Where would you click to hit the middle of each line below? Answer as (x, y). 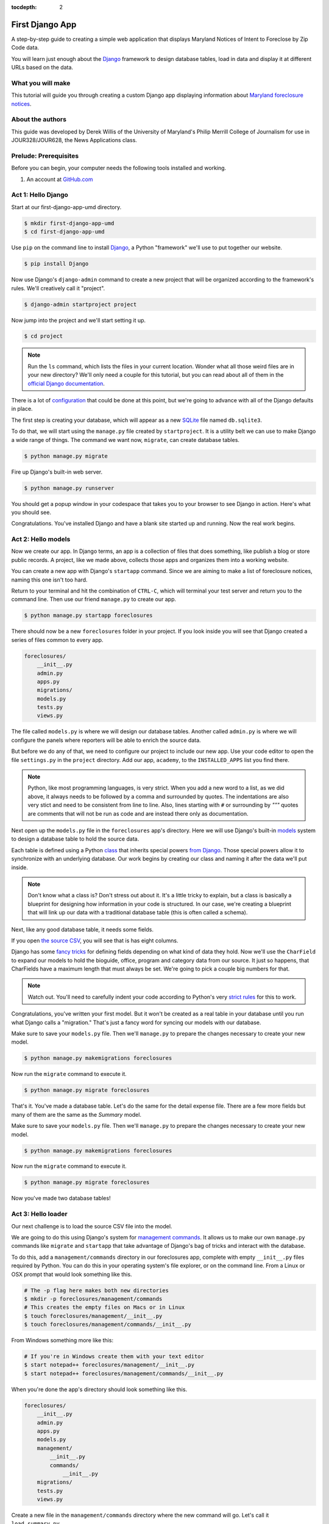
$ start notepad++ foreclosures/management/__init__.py (109, 1365)
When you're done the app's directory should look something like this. (99, 1389)
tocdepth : (24, 7)
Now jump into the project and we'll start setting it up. (79, 320)
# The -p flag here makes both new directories (96, 1290)
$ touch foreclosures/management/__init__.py (93, 1316)
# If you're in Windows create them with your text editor (114, 1357)
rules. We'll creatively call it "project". (58, 288)
